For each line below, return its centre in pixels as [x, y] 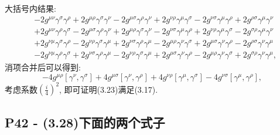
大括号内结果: [30, 8]
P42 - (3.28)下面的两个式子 [85, 122]
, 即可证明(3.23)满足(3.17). [109, 89]
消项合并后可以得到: [43, 67]
